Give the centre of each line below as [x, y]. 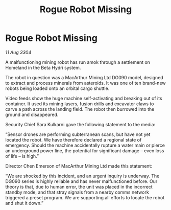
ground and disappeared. [32, 114]
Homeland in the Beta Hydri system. [43, 67]
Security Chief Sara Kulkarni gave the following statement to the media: [80, 124]
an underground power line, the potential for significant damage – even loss [85, 150]
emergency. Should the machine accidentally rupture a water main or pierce [85, 145]
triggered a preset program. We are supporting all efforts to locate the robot [85, 197]
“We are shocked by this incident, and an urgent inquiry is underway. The [82, 176]
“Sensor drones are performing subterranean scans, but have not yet [78, 134]
